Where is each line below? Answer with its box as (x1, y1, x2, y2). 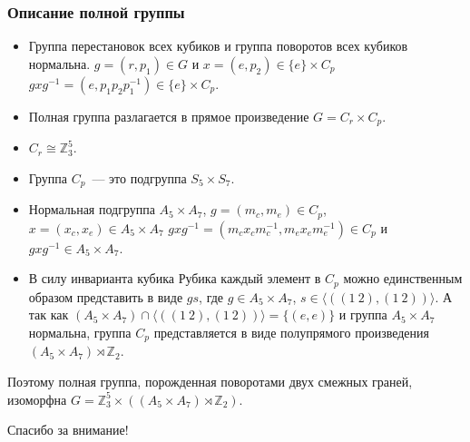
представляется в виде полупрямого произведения (153, 323, 430, 341)
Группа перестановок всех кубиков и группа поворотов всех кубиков (28, 36, 408, 55)
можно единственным (343, 269, 463, 288)
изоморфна (7, 389, 67, 408)
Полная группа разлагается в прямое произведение (28, 106, 309, 125)
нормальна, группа (28, 323, 132, 341)
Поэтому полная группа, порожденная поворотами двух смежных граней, (7, 372, 413, 391)
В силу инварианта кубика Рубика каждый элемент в (28, 269, 321, 288)
